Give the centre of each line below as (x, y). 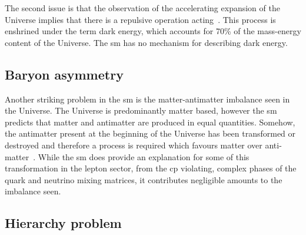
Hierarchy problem (63, 223)
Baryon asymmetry (64, 74)
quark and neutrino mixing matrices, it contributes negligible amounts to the (144, 179)
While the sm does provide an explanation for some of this (144, 156)
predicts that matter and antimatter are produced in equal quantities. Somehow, (150, 122)
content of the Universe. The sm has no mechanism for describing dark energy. (146, 42)
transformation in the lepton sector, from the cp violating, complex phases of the (151, 168)
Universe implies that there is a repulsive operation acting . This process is (140, 19)
